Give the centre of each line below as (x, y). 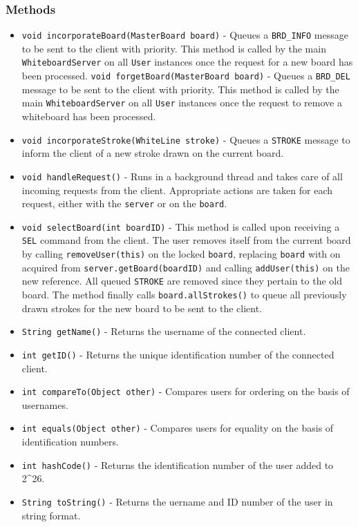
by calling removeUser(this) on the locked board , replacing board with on (181, 254)
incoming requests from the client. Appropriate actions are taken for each (177, 190)
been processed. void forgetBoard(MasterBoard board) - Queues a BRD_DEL (186, 76)
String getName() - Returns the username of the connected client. (164, 331)
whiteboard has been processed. (89, 116)
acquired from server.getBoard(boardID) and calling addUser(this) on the (186, 267)
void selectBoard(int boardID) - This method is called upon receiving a (181, 226)
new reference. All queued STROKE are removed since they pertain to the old (182, 281)
